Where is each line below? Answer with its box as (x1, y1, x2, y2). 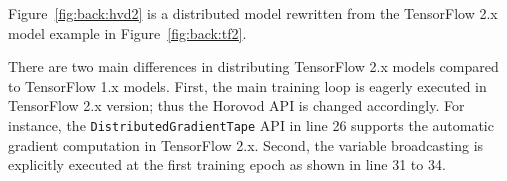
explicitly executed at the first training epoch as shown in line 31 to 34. (8, 154, 446, 175)
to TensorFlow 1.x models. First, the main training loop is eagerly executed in (8, 75, 487, 96)
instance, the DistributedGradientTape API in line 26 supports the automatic (8, 114, 494, 135)
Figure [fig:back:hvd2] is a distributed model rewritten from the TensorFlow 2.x (8, 3, 498, 23)
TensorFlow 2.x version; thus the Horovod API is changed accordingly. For (8, 95, 465, 116)
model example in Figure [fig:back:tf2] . (8, 22, 247, 43)
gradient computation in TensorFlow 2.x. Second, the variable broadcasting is (8, 134, 484, 155)
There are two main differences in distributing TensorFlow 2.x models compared (8, 56, 499, 77)
